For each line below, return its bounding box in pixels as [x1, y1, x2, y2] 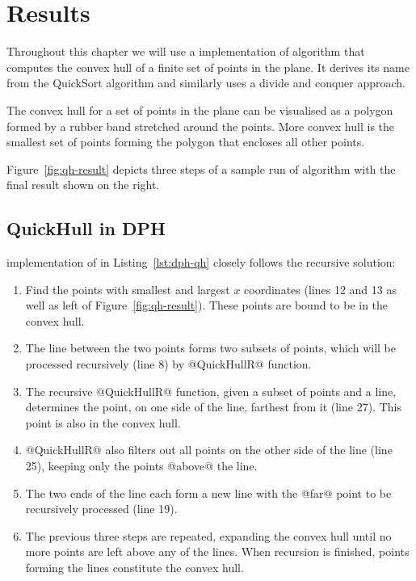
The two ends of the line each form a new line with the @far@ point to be [25, 484, 392, 501]
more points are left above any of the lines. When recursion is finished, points [25, 543, 410, 560]
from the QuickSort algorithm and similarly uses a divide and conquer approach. [6, 74, 406, 91]
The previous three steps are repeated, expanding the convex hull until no [25, 527, 392, 544]
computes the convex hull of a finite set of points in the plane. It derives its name [6, 58, 410, 75]
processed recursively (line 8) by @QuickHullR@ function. [25, 356, 312, 373]
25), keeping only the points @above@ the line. [25, 457, 258, 474]
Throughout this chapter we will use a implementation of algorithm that [6, 43, 365, 60]
